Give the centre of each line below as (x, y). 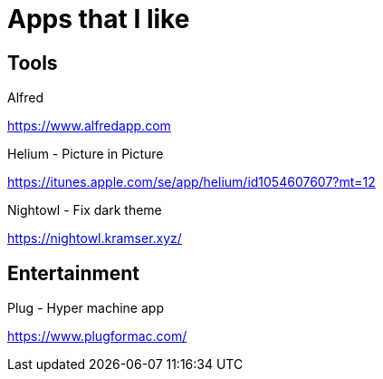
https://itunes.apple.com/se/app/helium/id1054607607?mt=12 (191, 182)
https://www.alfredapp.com (89, 126)
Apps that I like (99, 19)
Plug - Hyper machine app (86, 308)
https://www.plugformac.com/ (97, 336)
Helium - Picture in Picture (86, 154)
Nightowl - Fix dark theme (85, 210)
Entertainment (73, 273)
